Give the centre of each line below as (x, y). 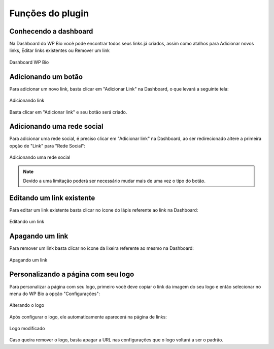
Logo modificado (27, 329)
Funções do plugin (49, 13)
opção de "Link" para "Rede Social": (47, 146)
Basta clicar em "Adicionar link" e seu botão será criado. (68, 112)
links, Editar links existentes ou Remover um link (60, 50)
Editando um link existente (52, 198)
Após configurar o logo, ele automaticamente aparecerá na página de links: (88, 317)
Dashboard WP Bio (29, 62)
